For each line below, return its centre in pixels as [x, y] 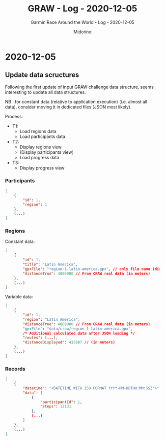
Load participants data [42, 136]
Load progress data [39, 157]
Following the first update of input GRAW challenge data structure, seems [79, 87]
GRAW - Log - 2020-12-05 [82, 9]
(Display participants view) [46, 152]
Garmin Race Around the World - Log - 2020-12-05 [82, 22]
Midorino [82, 32]
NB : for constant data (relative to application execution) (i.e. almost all [76, 102]
